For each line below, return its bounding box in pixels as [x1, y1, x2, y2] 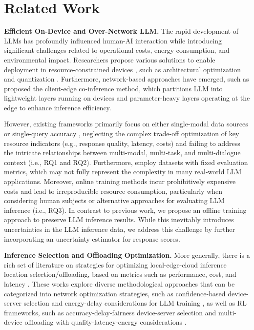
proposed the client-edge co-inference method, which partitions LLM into [4, 83, 223, 93]
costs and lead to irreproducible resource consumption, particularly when [4, 186, 223, 196]
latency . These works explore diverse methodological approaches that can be [4, 278, 235, 289]
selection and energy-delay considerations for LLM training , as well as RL [23, 298, 247, 308]
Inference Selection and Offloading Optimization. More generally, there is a [4, 250, 250, 260]
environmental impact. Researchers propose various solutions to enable [4, 54, 215, 64]
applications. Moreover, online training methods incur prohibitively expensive [4, 176, 236, 186]
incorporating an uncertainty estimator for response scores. [4, 233, 180, 244]
